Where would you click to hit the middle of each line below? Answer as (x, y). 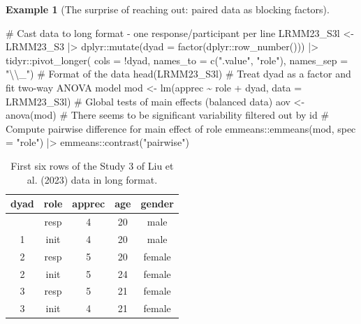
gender (157, 204)
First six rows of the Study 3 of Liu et (92, 165)
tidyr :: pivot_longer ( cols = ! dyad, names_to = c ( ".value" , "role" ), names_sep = (177, 60)
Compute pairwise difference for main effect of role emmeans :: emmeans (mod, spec (181, 128)
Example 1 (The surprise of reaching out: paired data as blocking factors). (168, 9)
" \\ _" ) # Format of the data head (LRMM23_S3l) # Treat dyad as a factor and (178, 74)
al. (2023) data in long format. (92, 179)
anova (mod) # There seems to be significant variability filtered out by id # (168, 115)
